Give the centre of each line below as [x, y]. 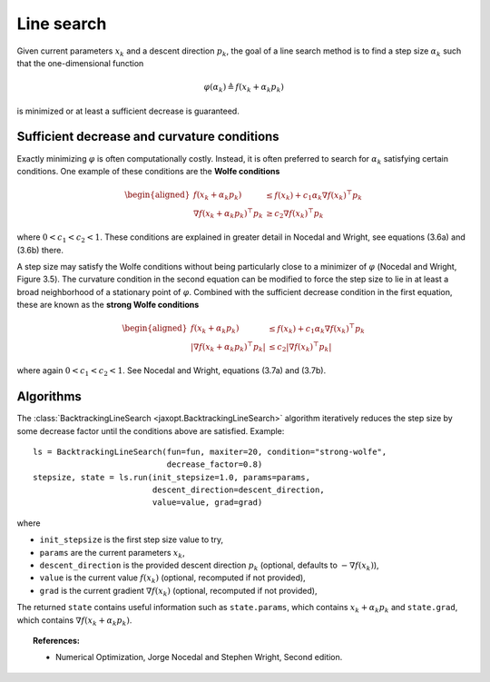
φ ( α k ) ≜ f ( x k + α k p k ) [244, 88]
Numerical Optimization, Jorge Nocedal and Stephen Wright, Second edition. [199, 657]
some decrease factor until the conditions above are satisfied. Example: [151, 430]
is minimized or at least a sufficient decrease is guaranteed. [128, 111]
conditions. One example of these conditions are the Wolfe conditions [148, 171]
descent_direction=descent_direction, [239, 490]
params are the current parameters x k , [112, 554]
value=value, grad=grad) [207, 503]
